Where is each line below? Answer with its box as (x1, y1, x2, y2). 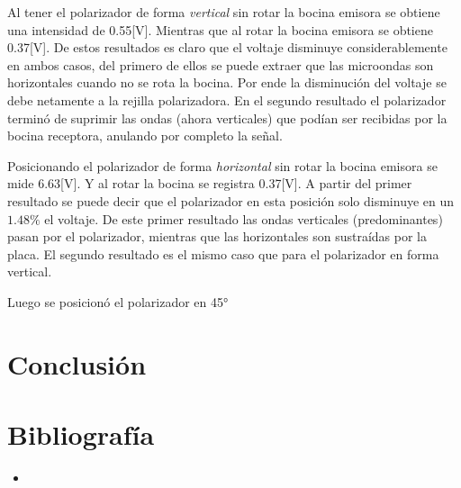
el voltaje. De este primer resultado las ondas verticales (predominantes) (44, 209, 443, 228)
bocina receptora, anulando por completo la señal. (7, 126, 283, 145)
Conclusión (7, 345, 147, 382)
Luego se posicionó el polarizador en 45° (7, 292, 229, 311)
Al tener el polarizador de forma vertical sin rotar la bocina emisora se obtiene (7, 3, 440, 21)
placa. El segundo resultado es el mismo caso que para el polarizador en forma (7, 244, 439, 263)
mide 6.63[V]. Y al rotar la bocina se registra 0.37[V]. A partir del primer (7, 174, 412, 193)
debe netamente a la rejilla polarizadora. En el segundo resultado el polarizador (7, 90, 447, 109)
